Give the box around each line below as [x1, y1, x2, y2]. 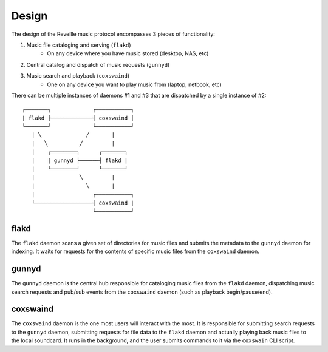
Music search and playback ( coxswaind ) [26, 72, 130, 80]
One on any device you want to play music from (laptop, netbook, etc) [47, 81, 222, 88]
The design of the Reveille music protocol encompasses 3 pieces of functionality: [11, 30, 216, 38]
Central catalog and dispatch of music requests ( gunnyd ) [26, 61, 170, 68]
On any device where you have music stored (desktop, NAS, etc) [47, 50, 209, 57]
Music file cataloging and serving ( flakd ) [26, 41, 131, 49]
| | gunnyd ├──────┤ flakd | [31, 157, 128, 164]
